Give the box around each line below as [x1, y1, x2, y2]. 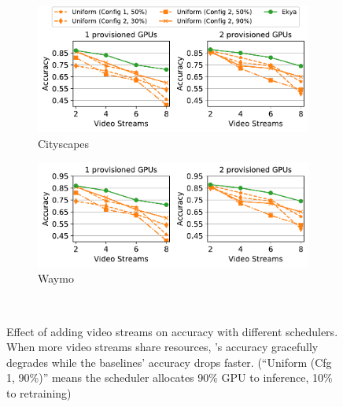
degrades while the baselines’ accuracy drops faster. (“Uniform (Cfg [6, 353, 332, 370]
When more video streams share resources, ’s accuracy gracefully [6, 339, 319, 355]
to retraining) [6, 385, 72, 401]
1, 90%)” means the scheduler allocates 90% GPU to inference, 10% [6, 369, 333, 386]
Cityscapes [38, 135, 90, 151]
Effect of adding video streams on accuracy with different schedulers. [6, 323, 338, 339]
